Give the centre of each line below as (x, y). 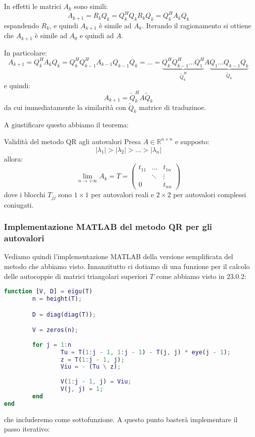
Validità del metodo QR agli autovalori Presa (73, 141)
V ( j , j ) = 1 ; (82, 389)
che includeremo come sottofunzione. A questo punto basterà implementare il (121, 419)
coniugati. (19, 204)
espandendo (21, 25)
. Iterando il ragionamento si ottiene (197, 25)
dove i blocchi (25, 194)
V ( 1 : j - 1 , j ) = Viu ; (96, 382)
